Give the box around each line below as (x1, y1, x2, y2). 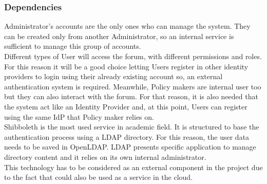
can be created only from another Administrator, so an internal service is (4, 30, 234, 41)
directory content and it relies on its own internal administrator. (4, 151, 206, 162)
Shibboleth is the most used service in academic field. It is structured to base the (4, 121, 259, 132)
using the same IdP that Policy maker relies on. (4, 111, 154, 122)
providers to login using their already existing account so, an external (4, 71, 223, 82)
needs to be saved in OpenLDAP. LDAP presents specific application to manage (4, 141, 256, 152)
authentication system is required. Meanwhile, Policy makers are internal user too (4, 81, 261, 91)
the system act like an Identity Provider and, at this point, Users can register (4, 101, 247, 112)
